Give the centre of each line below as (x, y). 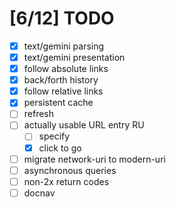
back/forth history (61, 80)
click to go (60, 148)
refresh (39, 114)
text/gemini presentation (74, 57)
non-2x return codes (66, 181)
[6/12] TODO (62, 18)
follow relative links (63, 91)
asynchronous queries (70, 170)
